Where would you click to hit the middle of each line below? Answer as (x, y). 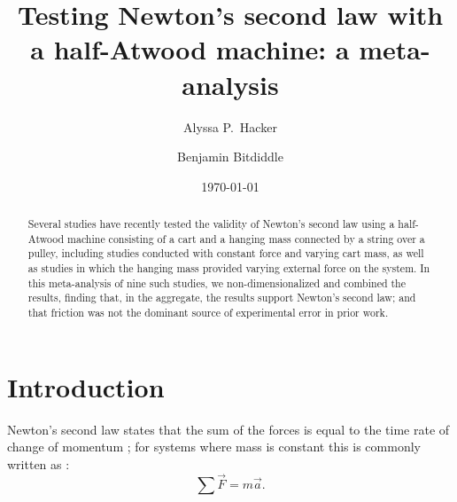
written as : (39, 463)
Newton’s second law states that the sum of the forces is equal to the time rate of (228, 429)
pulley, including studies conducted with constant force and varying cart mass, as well (226, 253)
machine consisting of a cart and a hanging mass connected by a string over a (246, 238)
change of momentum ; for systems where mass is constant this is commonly (214, 447)
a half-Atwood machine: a (190, 49)
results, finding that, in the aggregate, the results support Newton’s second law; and (222, 298)
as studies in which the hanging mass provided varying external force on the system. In (229, 268)
